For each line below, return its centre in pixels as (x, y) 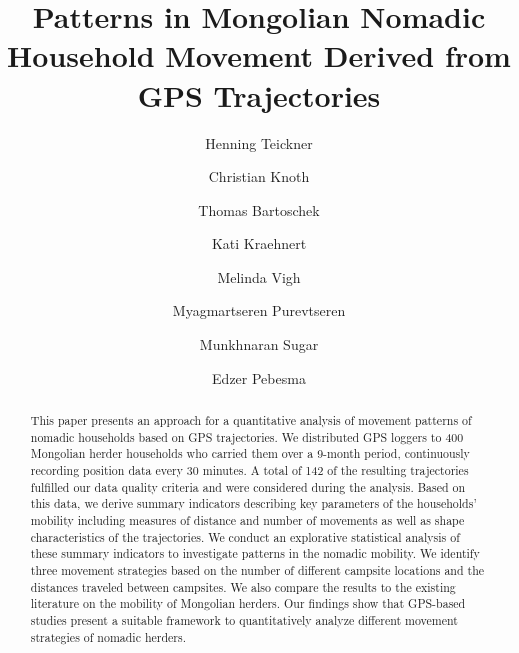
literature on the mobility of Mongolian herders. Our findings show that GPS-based (248, 603)
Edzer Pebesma (259, 377)
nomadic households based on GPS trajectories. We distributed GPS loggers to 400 (247, 436)
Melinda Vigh (259, 276)
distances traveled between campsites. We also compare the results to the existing (243, 586)
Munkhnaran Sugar (259, 344)
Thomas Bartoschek (259, 209)
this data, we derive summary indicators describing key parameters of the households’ (253, 503)
